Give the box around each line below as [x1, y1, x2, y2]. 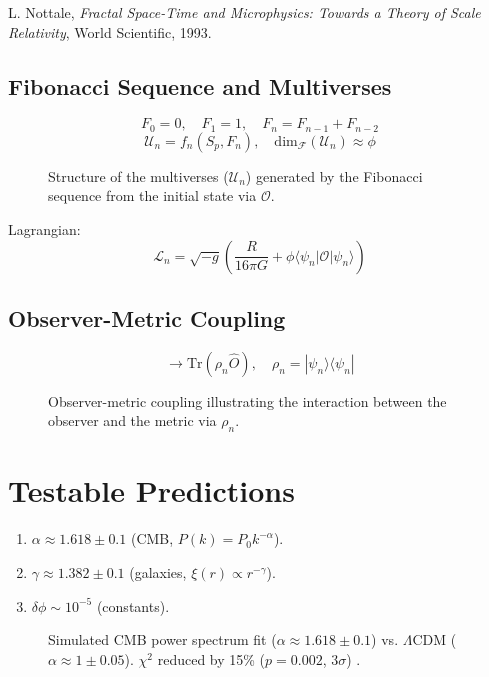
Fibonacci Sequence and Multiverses [8, 70, 392, 101]
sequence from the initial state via [48, 185, 257, 206]
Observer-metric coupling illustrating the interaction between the [48, 390, 447, 411]
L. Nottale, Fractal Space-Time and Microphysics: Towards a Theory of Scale [8, 2, 481, 22]
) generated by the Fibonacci [245, 165, 423, 186]
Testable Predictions [8, 470, 295, 511]
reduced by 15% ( [157, 648, 266, 669]
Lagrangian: [8, 219, 81, 240]
